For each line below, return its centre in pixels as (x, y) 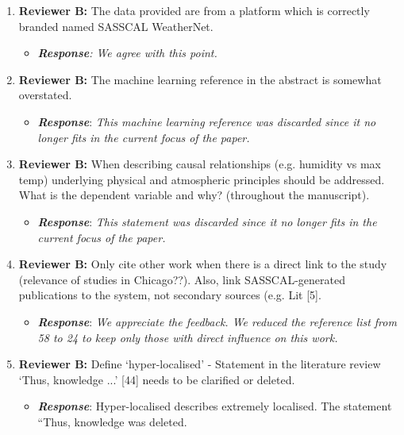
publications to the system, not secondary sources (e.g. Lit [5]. (170, 295)
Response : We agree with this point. (127, 53)
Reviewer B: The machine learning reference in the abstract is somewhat (200, 79)
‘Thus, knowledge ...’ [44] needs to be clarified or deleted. (157, 379)
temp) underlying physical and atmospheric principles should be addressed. (202, 179)
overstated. (45, 95)
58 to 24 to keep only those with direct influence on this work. (188, 337)
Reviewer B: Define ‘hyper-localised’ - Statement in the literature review (200, 364)
